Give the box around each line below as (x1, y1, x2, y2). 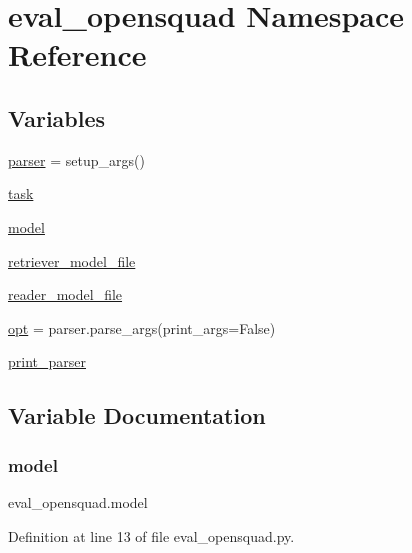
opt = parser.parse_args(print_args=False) (8, 317, 276, 338)
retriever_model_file (8, 250, 136, 271)
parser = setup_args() (8, 149, 145, 170)
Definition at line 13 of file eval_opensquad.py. (8, 525, 295, 546)
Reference (8, 34, 147, 75)
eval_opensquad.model (8, 491, 148, 512)
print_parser (8, 351, 86, 372)
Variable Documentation (8, 400, 266, 431)
